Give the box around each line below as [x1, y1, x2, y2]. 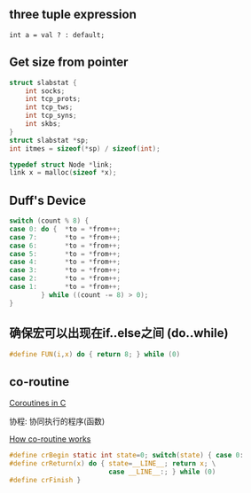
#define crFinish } [9, 475, 82, 484]
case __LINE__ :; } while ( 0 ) [107, 467, 216, 476]
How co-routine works [9, 434, 91, 444]
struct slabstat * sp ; [9, 136, 90, 145]
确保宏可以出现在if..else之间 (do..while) [9, 325, 229, 340]
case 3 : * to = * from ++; [9, 266, 122, 275]
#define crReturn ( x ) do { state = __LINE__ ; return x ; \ [9, 459, 216, 468]
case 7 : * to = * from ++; [9, 232, 122, 242]
